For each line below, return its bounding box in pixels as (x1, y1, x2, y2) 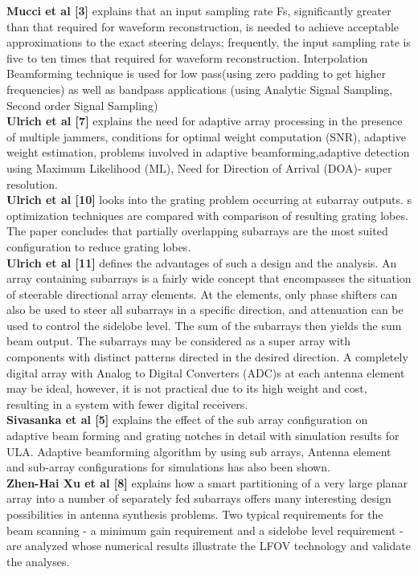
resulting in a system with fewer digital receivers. (6, 395, 248, 412)
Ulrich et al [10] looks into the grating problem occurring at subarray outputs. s (6, 191, 412, 208)
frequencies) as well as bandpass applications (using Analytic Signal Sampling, (6, 80, 393, 97)
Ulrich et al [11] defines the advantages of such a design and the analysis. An (6, 254, 397, 271)
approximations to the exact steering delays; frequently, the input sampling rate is (6, 34, 412, 51)
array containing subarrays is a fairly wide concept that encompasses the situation (6, 270, 412, 287)
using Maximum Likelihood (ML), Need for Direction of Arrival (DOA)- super (6, 159, 392, 176)
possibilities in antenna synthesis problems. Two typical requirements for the (6, 506, 383, 522)
